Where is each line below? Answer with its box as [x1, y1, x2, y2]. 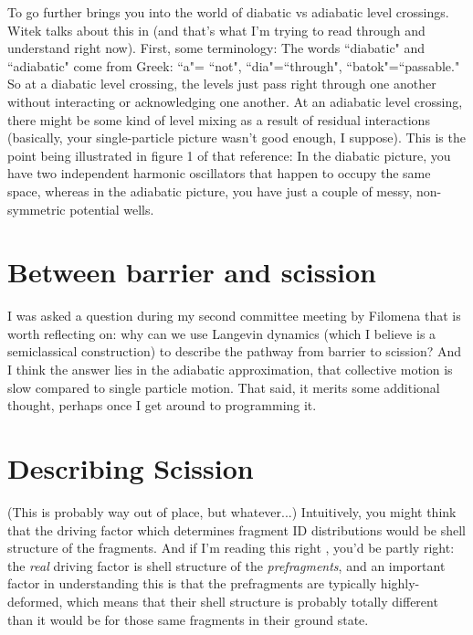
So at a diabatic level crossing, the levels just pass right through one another [7, 74, 436, 93]
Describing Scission [7, 450, 254, 486]
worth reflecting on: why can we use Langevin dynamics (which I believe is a [7, 323, 436, 343]
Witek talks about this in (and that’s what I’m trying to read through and [7, 20, 426, 39]
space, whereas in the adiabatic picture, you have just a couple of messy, [7, 181, 413, 200]
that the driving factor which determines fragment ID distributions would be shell [7, 520, 467, 539]
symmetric [7, 199, 66, 218]
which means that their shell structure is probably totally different [66, 591, 438, 610]
